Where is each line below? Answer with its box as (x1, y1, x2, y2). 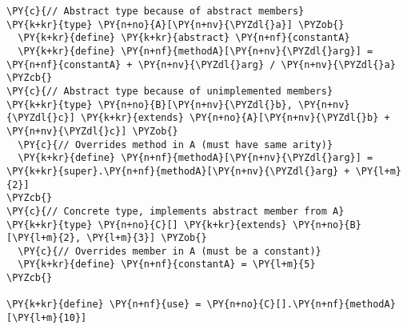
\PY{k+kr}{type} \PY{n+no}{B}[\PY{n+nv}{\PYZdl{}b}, (6, 98, 293, 110)
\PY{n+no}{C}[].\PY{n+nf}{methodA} (206, 299, 396, 311)
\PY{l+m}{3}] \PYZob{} (86, 232, 207, 244)
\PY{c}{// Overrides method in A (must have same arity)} (18, 138, 333, 150)
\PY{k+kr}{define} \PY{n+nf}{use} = (6, 299, 202, 311)
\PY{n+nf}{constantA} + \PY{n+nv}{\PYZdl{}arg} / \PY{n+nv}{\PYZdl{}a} (6, 58, 396, 70)
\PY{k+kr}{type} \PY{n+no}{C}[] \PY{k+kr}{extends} (6, 219, 287, 231)
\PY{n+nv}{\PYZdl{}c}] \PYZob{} (6, 125, 178, 137)
